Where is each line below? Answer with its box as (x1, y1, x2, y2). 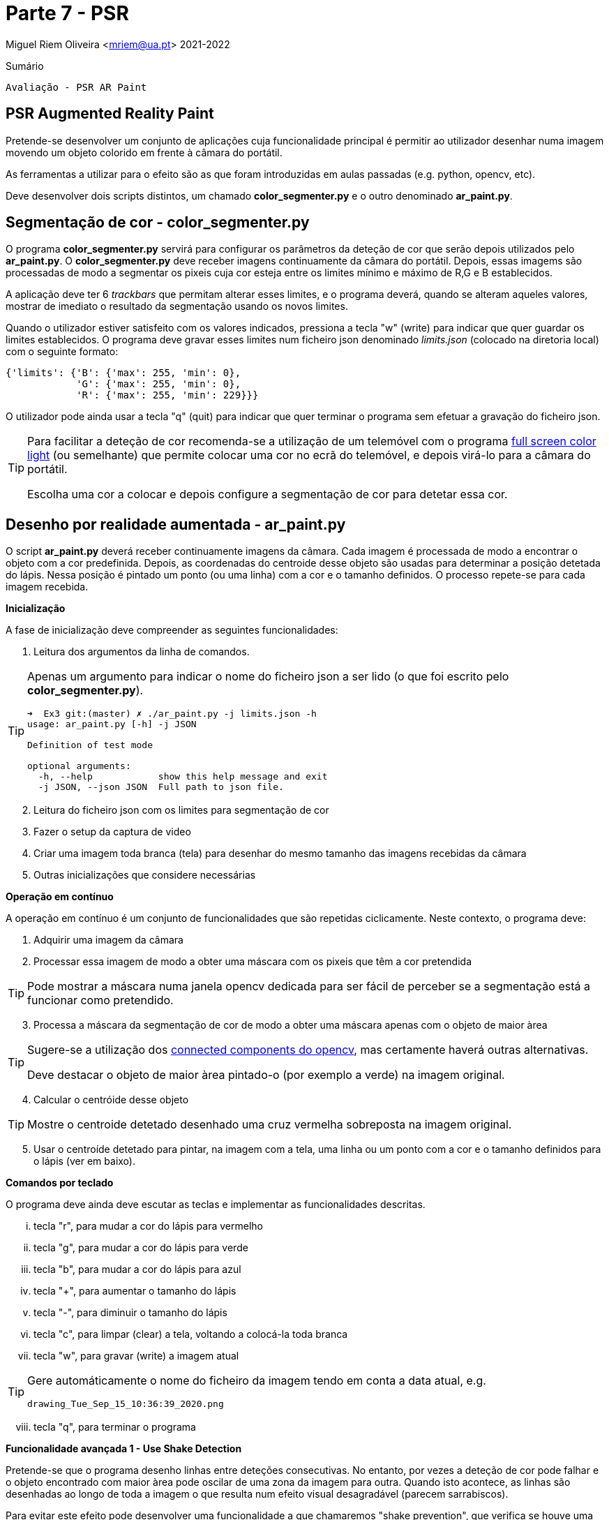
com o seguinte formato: (6, 345, 119, 358)
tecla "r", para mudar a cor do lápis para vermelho (33, 1220, 263, 1232)
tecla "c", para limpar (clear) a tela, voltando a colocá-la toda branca (33, 1328, 348, 1341)
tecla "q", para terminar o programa (33, 1421, 196, 1433)
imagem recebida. (6, 581, 89, 593)
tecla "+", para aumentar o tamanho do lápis (33, 1285, 236, 1297)
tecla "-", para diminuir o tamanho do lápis (33, 1306, 227, 1319)
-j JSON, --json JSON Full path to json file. (38, 782, 284, 793)
